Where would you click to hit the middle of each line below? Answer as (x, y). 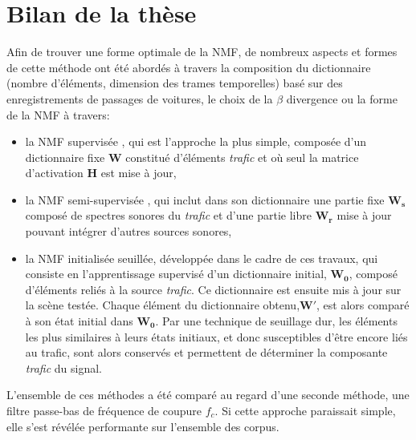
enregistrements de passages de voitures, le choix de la (140, 98)
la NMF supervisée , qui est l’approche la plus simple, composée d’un (196, 141)
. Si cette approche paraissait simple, (305, 410)
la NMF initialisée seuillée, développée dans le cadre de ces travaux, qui (202, 258)
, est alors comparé (363, 305)
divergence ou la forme (342, 98)
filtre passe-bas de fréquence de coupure (104, 410)
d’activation (54, 173)
